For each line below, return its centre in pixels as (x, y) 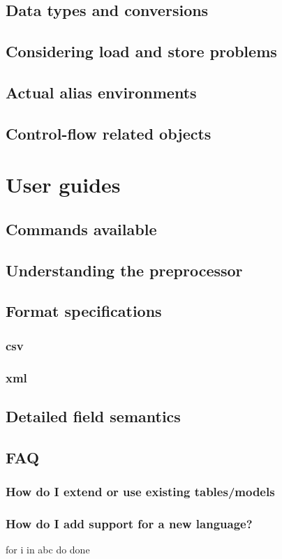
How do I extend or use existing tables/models (140, 492)
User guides (63, 185)
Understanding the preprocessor (124, 270)
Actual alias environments (101, 92)
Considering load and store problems (141, 51)
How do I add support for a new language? (129, 523)
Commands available (81, 229)
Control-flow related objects (109, 133)
